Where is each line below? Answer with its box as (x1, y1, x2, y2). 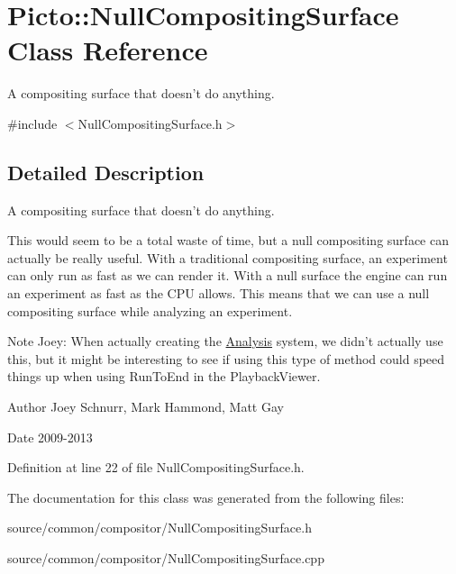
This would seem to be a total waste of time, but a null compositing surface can (7, 231, 449, 250)
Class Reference (7, 32, 208, 68)
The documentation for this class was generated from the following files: (7, 487, 405, 506)
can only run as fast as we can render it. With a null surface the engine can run (7, 266, 448, 285)
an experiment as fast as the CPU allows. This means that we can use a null (7, 284, 430, 303)
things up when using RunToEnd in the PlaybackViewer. (7, 367, 321, 386)
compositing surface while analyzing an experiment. (7, 301, 293, 320)
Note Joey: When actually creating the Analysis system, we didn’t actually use (7, 332, 443, 351)
